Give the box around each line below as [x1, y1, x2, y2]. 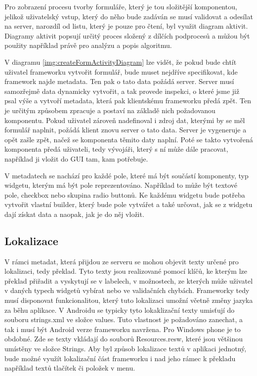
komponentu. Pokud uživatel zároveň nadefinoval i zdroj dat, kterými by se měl [4, 115, 245, 125]
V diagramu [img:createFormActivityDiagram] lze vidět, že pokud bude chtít [4, 56, 237, 67]
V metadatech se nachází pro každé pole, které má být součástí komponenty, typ [4, 170, 249, 180]
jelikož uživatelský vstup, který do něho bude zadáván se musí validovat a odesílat [4, 11, 253, 21]
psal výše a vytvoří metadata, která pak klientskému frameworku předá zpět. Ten [4, 95, 251, 106]
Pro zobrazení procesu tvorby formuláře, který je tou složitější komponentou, [4, 1, 237, 11]
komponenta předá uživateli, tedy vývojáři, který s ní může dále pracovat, [4, 144, 228, 154]
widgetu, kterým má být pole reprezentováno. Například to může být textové [4, 180, 238, 190]
